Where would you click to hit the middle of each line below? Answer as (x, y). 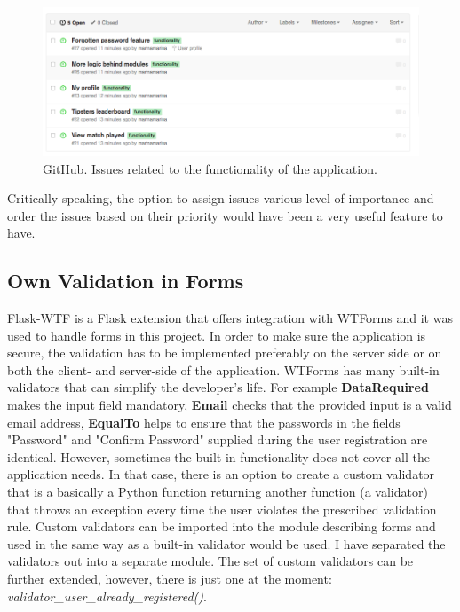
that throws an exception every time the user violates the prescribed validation (222, 509)
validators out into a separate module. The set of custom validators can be (210, 561)
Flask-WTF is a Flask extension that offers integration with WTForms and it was (230, 318)
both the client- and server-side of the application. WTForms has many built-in (223, 369)
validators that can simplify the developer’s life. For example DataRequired (218, 387)
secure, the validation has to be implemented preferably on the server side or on (225, 353)
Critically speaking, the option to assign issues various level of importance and (221, 198)
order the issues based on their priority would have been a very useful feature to (225, 215)
